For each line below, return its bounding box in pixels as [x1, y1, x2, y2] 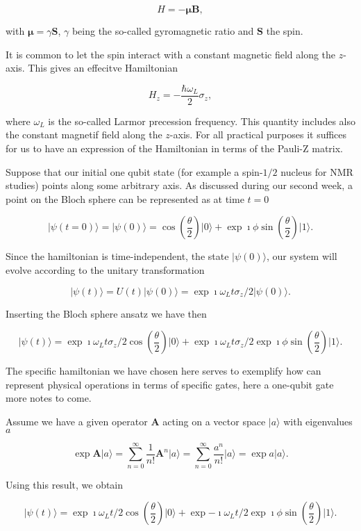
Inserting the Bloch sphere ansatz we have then [6, 306, 207, 320]
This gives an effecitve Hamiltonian [28, 60, 178, 75]
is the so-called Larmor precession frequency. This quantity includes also [48, 113, 355, 128]
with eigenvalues [283, 414, 353, 428]
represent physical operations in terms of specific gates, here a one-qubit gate [6, 377, 334, 391]
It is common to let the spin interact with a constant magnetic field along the [6, 47, 336, 61]
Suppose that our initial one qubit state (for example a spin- [6, 164, 263, 179]
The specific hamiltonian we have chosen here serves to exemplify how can [6, 363, 321, 378]
